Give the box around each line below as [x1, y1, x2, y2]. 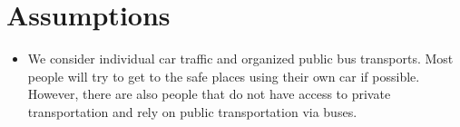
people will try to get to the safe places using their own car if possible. [27, 66, 420, 85]
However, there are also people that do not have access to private [27, 84, 391, 103]
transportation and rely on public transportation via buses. [27, 102, 357, 121]
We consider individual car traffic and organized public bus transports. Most [27, 49, 454, 68]
